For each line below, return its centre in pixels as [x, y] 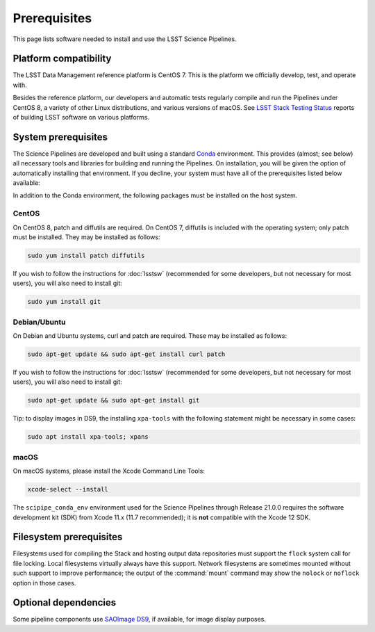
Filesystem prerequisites [68, 537]
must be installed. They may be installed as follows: [86, 237]
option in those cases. [44, 583]
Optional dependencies [65, 602]
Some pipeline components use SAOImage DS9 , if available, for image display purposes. [140, 619]
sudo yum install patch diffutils [86, 256]
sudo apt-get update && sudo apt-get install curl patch [126, 354]
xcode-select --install [68, 489]
